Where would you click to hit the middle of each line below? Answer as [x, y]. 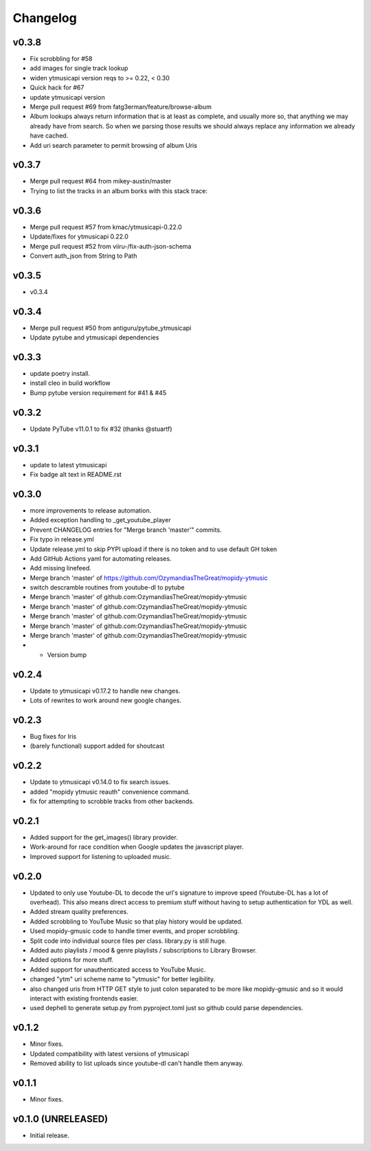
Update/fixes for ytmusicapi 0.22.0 [79, 236]
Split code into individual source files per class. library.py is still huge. [128, 941]
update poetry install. [60, 374]
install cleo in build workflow [70, 383]
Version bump [67, 655]
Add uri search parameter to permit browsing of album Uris [113, 145]
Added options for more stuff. [71, 960]
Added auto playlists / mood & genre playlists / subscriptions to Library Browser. [143, 950]
